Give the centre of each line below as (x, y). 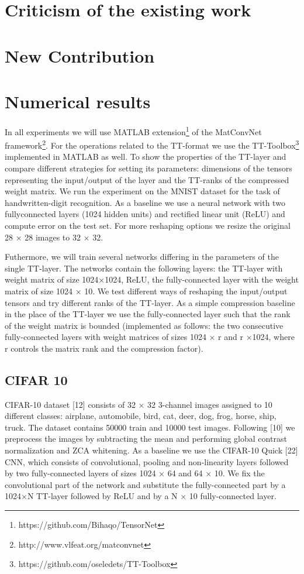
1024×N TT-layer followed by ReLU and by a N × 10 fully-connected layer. (141, 496)
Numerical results (78, 101)
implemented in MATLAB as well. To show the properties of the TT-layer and (146, 157)
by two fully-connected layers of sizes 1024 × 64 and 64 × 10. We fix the (135, 473)
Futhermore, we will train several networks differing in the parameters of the (142, 257)
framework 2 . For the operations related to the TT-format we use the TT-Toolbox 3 (152, 144)
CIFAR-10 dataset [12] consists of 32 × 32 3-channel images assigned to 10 (139, 404)
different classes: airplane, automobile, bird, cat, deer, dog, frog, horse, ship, (141, 416)
